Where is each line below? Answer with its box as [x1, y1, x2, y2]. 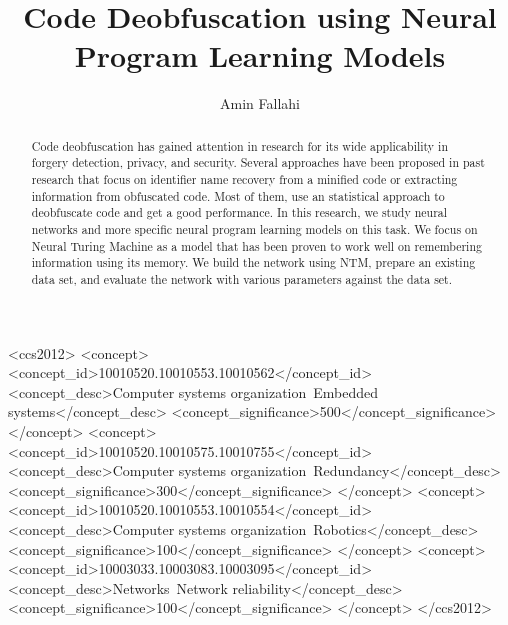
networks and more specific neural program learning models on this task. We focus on [31, 220, 478, 237]
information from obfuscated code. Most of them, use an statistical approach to [31, 187, 445, 204]
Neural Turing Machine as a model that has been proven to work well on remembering [31, 237, 482, 254]
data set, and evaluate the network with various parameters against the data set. [31, 270, 453, 287]
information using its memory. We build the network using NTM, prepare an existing [31, 254, 476, 271]
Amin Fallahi [220, 93, 300, 114]
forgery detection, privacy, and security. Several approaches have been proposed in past [31, 154, 485, 171]
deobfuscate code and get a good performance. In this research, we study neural [31, 204, 448, 221]
